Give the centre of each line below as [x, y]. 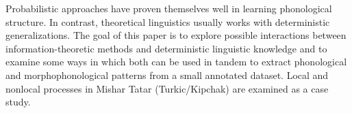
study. [18, 102]
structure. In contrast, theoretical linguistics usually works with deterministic [168, 21]
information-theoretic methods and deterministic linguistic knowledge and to [166, 48]
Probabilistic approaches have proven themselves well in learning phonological [169, 8]
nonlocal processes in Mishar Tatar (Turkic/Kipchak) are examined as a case [167, 88]
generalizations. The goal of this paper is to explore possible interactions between [176, 35]
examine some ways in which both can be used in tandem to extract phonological [176, 62]
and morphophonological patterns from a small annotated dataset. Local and [167, 75]
